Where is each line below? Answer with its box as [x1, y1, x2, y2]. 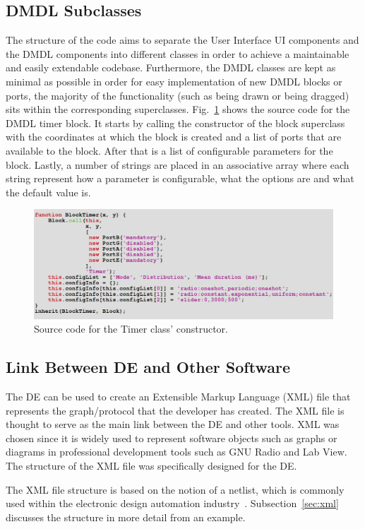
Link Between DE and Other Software [6, 356, 290, 378]
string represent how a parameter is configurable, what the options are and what [6, 171, 354, 186]
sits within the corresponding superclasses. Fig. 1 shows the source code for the [6, 102, 350, 117]
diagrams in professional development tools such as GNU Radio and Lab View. [6, 444, 347, 459]
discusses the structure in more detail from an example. [6, 509, 246, 524]
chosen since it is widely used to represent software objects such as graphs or [6, 430, 337, 445]
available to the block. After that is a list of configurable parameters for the [6, 143, 333, 157]
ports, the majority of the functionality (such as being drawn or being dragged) [6, 88, 349, 102]
